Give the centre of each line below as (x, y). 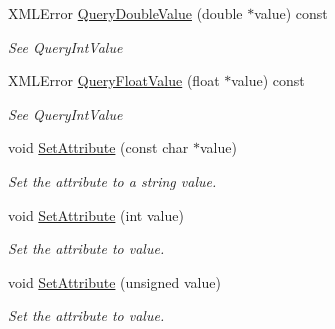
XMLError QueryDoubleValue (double (125, 13)
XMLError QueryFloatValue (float (114, 80)
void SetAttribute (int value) (96, 214)
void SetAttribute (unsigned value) (114, 281)
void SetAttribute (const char (98, 147)
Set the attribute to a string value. (112, 180)
